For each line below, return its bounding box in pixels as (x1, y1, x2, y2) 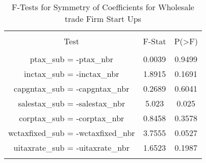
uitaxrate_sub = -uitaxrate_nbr (13, 142, 130, 153)
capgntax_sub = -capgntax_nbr (14, 83, 130, 94)
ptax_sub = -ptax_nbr (30, 53, 113, 65)
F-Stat (143, 35, 166, 47)
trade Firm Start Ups (65, 13, 141, 24)
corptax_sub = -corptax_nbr (19, 112, 124, 124)
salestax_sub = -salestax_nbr (18, 97, 125, 109)
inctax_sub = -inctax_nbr (24, 68, 119, 79)
